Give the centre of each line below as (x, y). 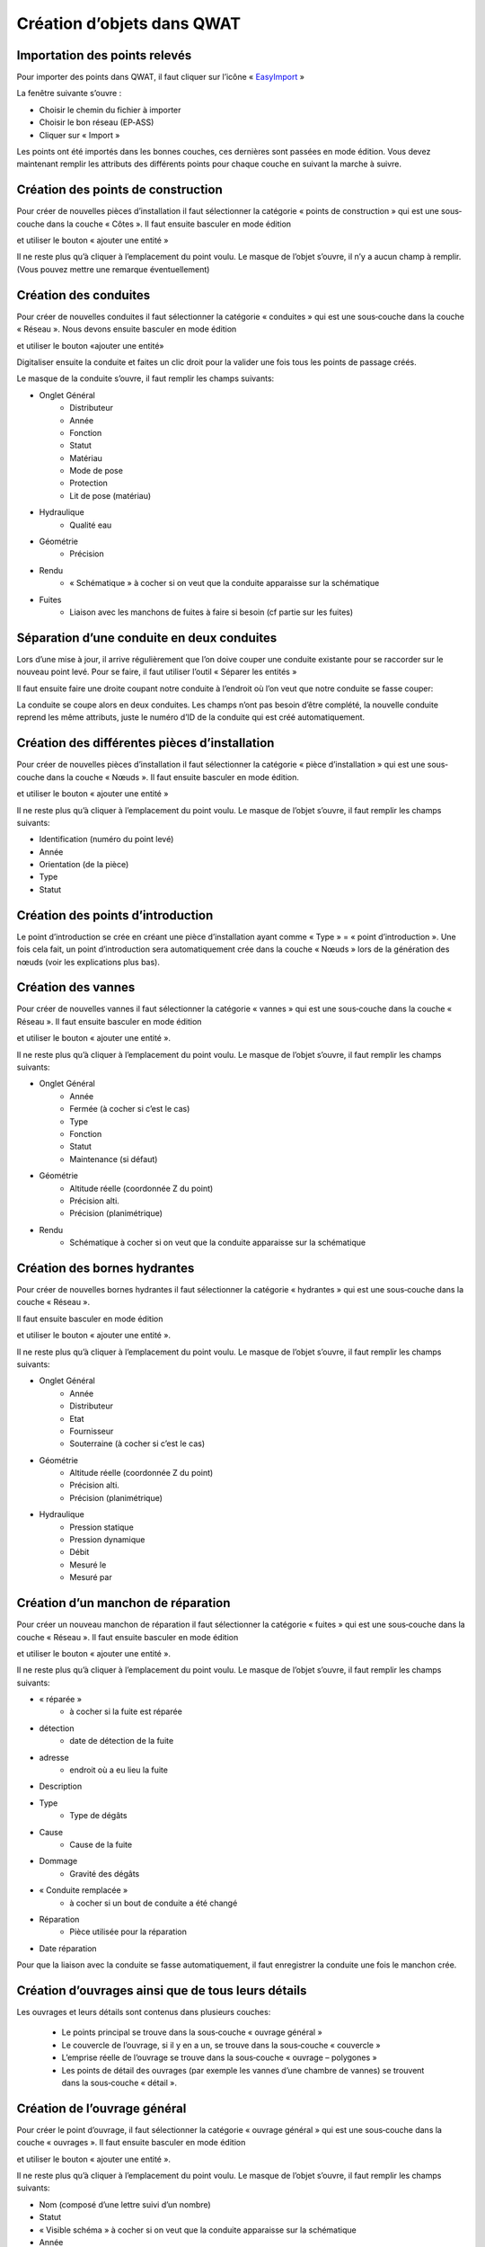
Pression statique (101, 1527)
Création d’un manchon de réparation (123, 1603)
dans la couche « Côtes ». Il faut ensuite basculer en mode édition (169, 224)
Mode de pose (96, 471)
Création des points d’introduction (115, 915)
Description (61, 1786)
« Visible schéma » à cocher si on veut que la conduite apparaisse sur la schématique (198, 2230)
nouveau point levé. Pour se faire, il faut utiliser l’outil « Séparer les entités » (157, 672)
